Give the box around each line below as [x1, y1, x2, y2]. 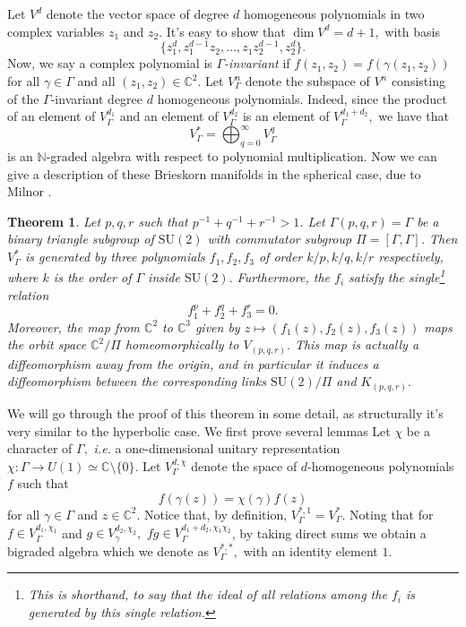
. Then [420, 229, 458, 248]
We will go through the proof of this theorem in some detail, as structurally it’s [7, 403, 444, 422]
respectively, [378, 247, 444, 266]
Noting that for [349, 504, 434, 523]
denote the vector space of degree [46, 4, 229, 22]
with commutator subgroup [207, 229, 352, 248]
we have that [378, 107, 449, 125]
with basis [384, 21, 440, 40]
